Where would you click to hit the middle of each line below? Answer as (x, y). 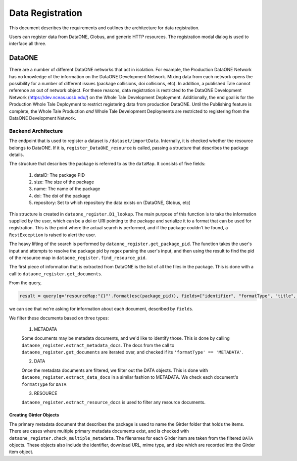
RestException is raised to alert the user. (53, 235)
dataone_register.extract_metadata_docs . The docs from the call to (98, 345)
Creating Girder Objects (34, 415)
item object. (21, 452)
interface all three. (28, 44)
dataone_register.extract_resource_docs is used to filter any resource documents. (113, 402)
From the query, (25, 283)
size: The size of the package (64, 182)
